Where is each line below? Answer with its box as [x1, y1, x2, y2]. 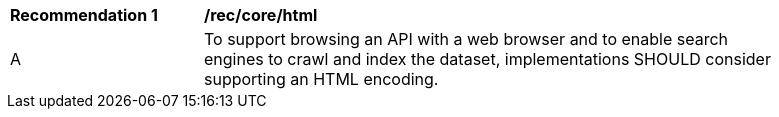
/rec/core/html [204, 5, 318, 25]
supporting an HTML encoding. [204, 69, 439, 89]
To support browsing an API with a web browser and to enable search [204, 29, 729, 49]
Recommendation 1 [10, 5, 158, 25]
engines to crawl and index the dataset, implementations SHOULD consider [204, 49, 771, 69]
